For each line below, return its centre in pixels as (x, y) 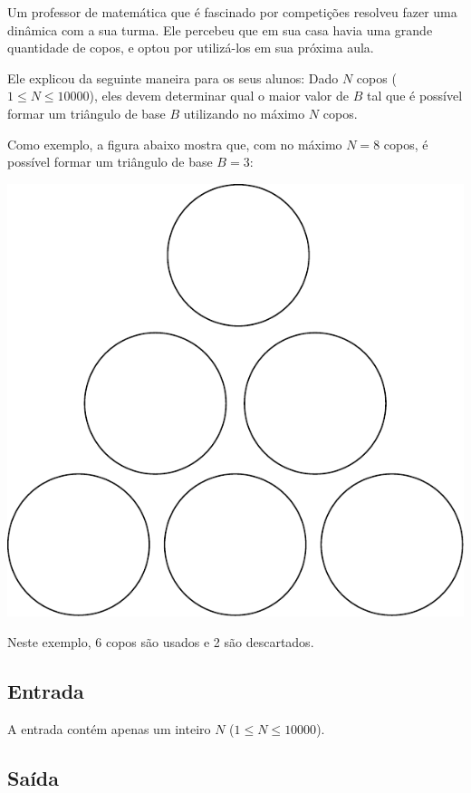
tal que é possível (414, 96)
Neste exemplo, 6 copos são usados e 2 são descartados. (161, 641)
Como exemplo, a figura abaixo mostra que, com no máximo (175, 144)
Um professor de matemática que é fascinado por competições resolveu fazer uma (232, 12)
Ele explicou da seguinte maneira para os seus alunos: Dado (173, 77)
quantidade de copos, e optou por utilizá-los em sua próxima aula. (191, 48)
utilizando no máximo (244, 113)
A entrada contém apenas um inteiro (109, 728)
